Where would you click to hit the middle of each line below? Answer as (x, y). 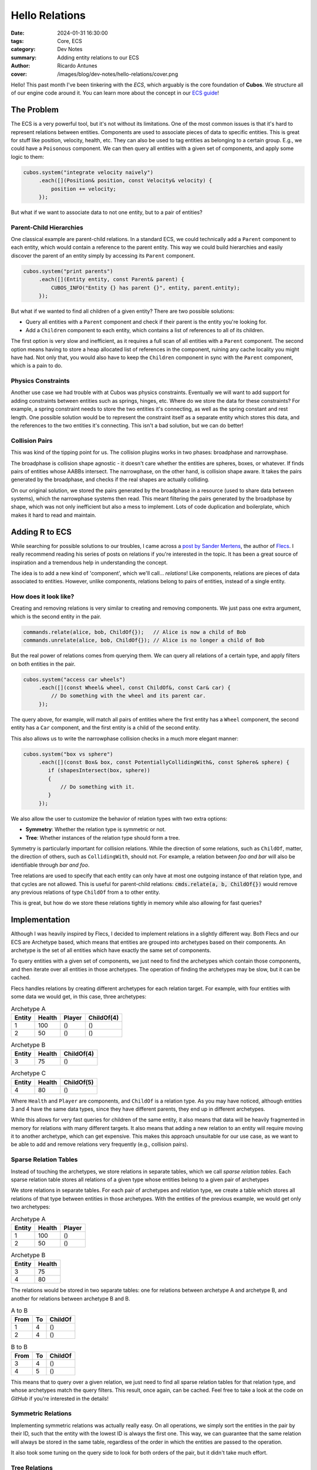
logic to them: (27, 156)
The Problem (35, 110)
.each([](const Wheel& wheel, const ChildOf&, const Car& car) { (135, 688)
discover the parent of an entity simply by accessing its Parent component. (103, 255)
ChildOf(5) (79, 1082)
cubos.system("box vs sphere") (68, 754)
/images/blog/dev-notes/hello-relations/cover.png (118, 74)
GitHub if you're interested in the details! (60, 1398)
